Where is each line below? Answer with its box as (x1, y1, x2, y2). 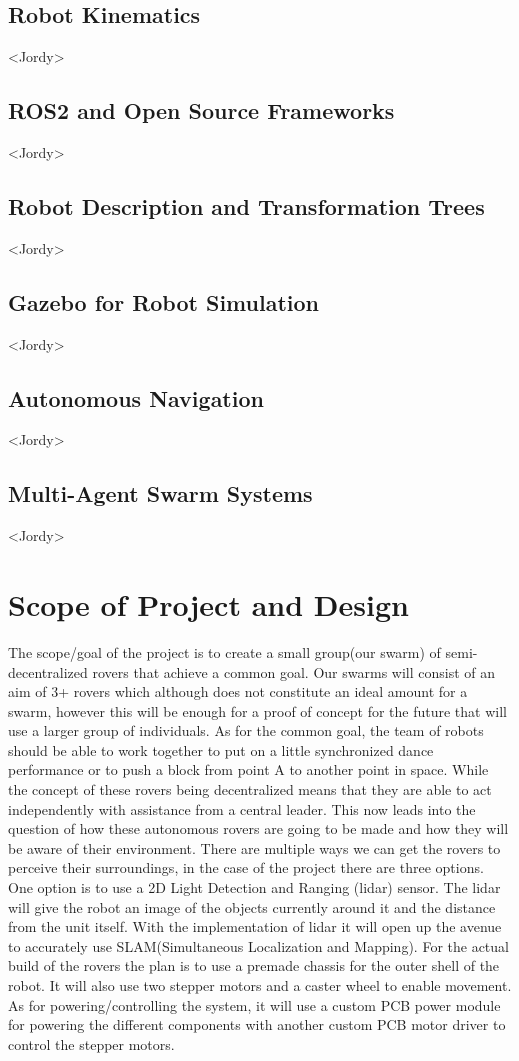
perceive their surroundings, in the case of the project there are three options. (8, 857, 484, 878)
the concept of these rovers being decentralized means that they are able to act (8, 779, 492, 800)
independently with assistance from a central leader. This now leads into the (8, 798, 476, 819)
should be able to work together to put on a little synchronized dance (8, 739, 434, 760)
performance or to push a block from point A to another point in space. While (8, 759, 489, 780)
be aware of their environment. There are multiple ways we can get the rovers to (8, 837, 501, 858)
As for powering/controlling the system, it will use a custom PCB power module (8, 994, 501, 1015)
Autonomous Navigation (8, 382, 264, 413)
